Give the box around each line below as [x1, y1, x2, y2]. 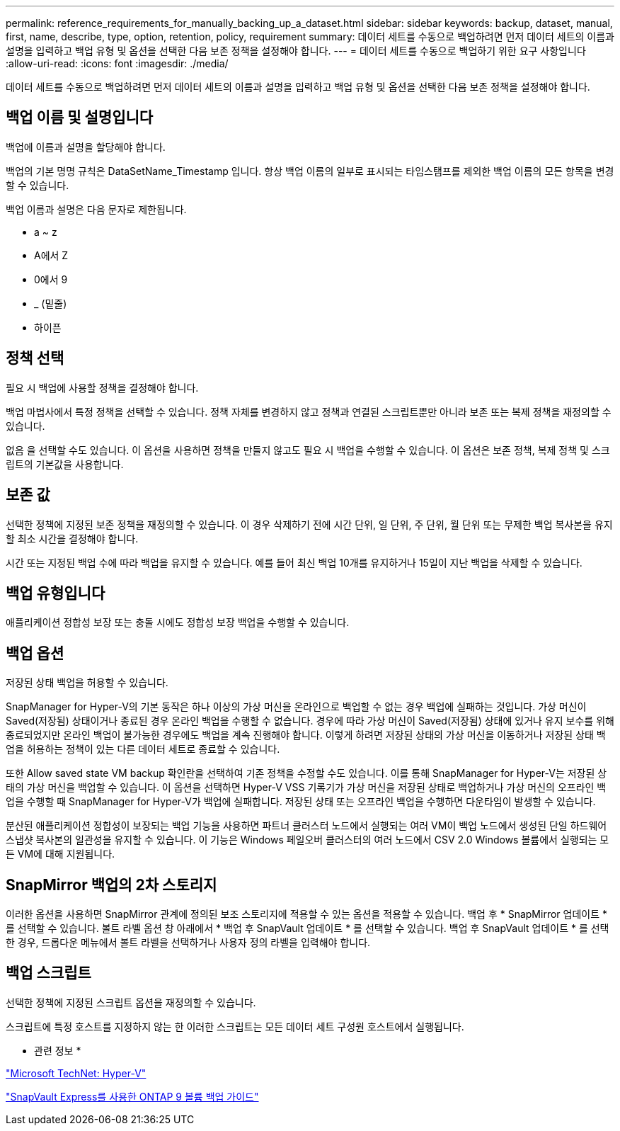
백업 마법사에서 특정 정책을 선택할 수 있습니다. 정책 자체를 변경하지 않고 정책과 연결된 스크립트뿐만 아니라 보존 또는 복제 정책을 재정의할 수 [6, 405, 612, 418]
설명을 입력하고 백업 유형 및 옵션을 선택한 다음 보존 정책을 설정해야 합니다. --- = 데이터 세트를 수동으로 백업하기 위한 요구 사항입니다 [6, 45, 586, 57]
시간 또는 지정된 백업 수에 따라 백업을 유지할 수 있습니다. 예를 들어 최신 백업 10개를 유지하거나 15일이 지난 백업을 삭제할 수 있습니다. [6, 556, 582, 569]
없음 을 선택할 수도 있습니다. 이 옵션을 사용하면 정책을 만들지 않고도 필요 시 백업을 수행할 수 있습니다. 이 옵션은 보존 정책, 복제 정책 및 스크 [6, 443, 610, 456]
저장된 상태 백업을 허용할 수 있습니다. [6, 676, 168, 689]
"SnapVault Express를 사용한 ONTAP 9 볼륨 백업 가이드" [6, 1090, 259, 1103]
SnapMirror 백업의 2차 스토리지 [6, 875, 217, 894]
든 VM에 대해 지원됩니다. [6, 848, 115, 860]
